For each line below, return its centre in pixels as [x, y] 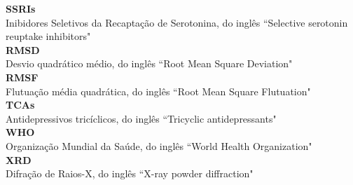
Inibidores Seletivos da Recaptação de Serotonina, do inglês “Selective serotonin [177, 22]
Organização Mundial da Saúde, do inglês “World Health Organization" [159, 145]
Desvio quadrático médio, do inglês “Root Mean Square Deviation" [149, 63]
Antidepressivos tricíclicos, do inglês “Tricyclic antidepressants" [141, 118]
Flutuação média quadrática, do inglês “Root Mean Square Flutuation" [158, 91]
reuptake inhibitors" [48, 36]
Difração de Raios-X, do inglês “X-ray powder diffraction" [130, 173]
